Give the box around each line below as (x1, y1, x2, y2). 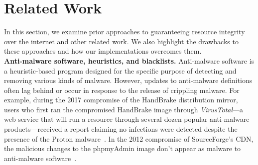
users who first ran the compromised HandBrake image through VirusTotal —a (4, 104, 244, 114)
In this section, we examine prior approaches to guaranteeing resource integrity (4, 26, 245, 37)
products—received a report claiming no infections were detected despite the (4, 124, 238, 134)
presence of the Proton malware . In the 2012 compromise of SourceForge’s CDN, (4, 133, 254, 144)
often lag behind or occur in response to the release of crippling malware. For (4, 84, 240, 95)
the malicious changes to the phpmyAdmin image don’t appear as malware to (4, 143, 241, 154)
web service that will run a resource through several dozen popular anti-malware (4, 114, 250, 124)
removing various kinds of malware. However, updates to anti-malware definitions (4, 75, 253, 85)
